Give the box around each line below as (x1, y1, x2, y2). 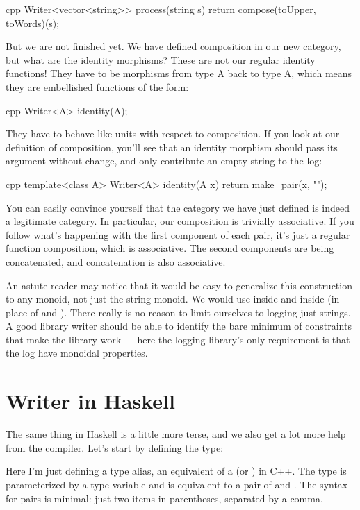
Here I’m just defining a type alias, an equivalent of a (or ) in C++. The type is (6, 464, 347, 478)
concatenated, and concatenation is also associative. (6, 254, 226, 269)
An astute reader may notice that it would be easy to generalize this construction (6, 278, 352, 292)
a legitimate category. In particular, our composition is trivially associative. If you (6, 214, 354, 228)
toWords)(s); (6, 15, 60, 30)
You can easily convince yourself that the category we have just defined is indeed (6, 200, 350, 214)
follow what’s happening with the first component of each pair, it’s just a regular (6, 227, 350, 241)
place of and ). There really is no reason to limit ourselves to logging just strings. (6, 305, 351, 319)
